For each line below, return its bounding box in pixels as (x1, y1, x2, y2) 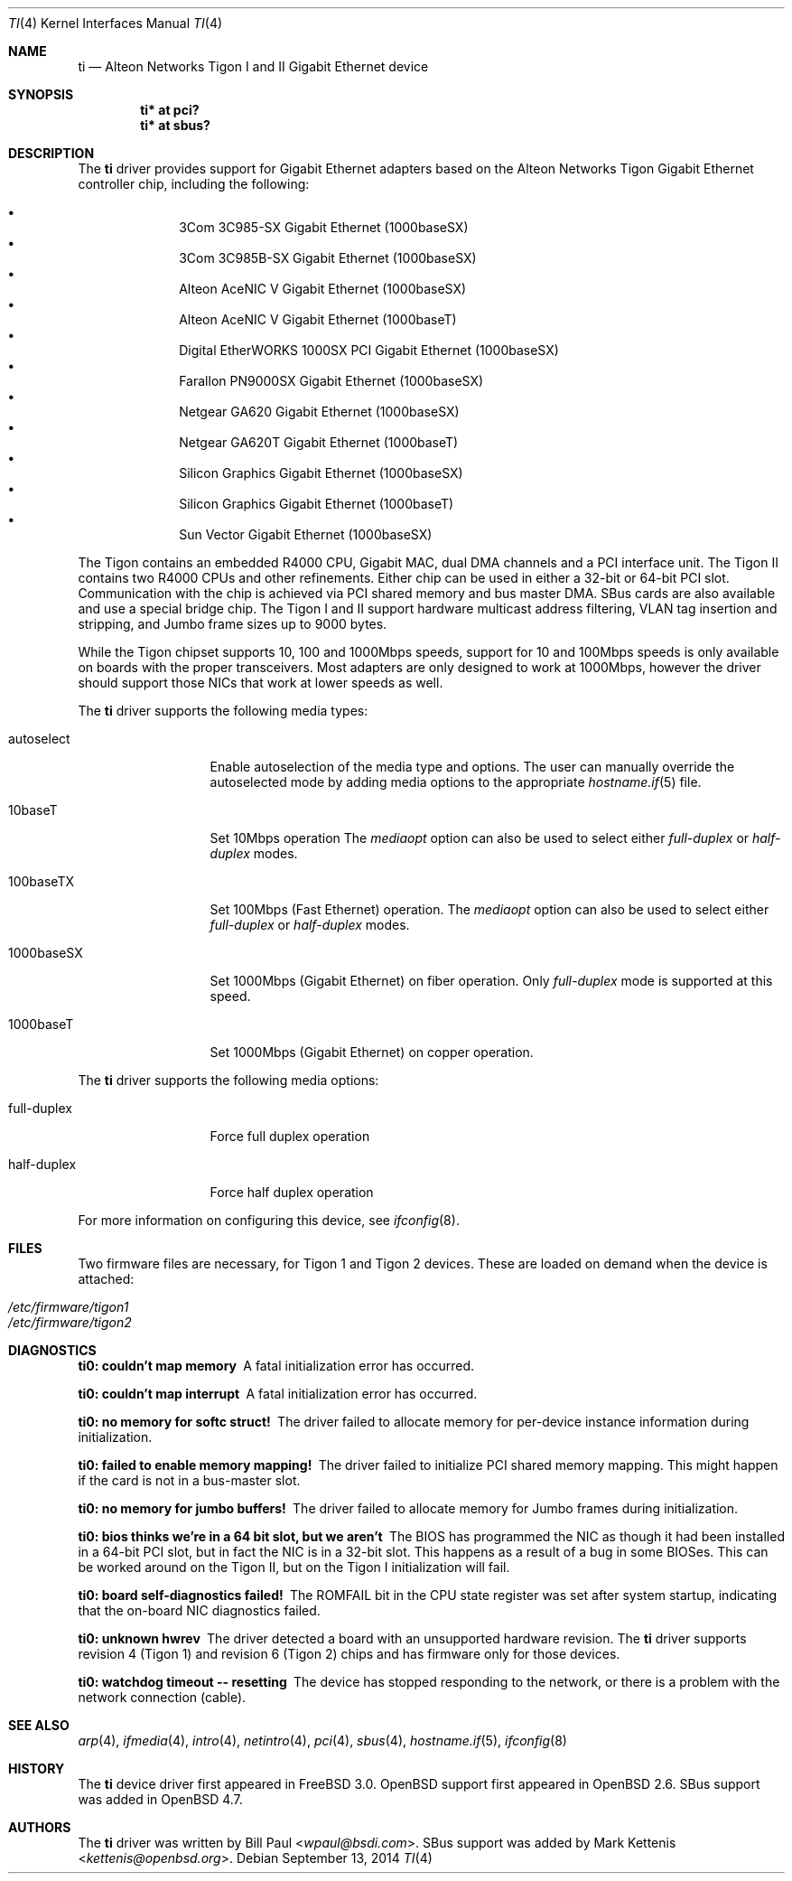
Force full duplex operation (210, 1128, 370, 1144)
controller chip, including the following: (78, 176, 310, 192)
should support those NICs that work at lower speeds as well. (78, 675, 443, 690)
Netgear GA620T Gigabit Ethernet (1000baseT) (179, 435, 459, 450)
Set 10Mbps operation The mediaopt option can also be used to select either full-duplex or (210, 830, 750, 846)
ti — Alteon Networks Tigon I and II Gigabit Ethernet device (78, 59, 429, 74)
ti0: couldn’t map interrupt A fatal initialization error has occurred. (78, 1386, 478, 1401)
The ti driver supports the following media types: (78, 703, 368, 718)
